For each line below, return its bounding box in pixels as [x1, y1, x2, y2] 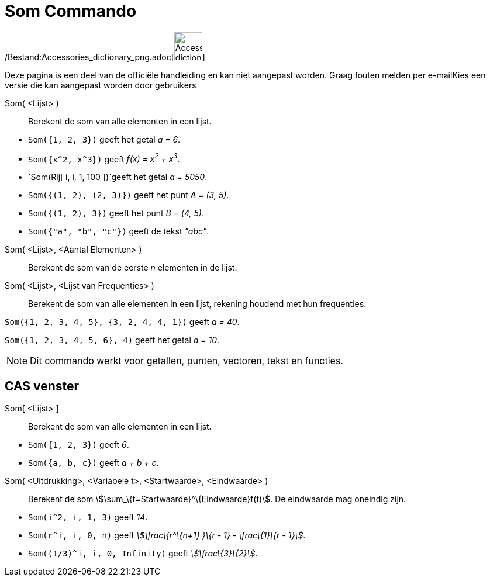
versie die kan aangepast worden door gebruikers [5, 79, 196, 90]
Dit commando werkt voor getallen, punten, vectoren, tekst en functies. [30, 355, 343, 367]
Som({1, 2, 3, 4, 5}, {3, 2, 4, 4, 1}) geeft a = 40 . [5, 317, 240, 327]
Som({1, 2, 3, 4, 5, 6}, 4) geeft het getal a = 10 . [5, 335, 220, 345]
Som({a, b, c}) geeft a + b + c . [28, 458, 159, 468]
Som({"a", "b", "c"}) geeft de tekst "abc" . [28, 226, 209, 237]
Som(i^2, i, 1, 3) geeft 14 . [28, 512, 148, 523]
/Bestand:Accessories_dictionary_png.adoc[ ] [5, 51, 205, 62]
